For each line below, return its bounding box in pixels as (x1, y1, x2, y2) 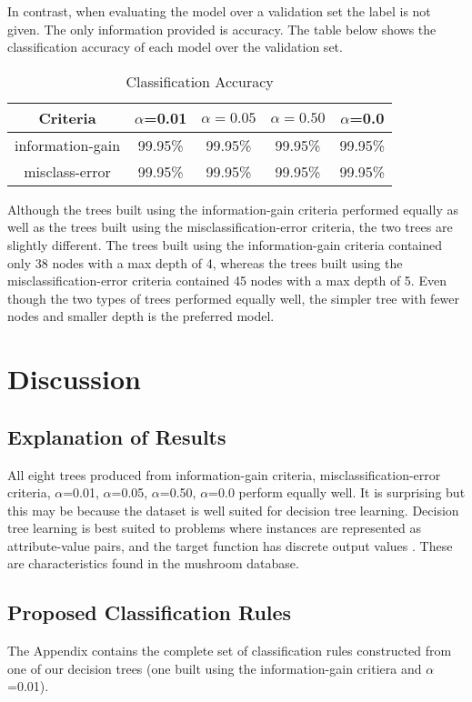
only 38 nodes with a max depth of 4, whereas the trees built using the (7, 253, 403, 272)
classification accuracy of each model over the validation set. (7, 37, 343, 56)
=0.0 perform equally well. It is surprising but (208, 483, 466, 502)
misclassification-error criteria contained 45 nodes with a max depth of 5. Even (7, 271, 447, 290)
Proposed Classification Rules (7, 598, 292, 627)
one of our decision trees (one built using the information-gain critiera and (7, 658, 422, 677)
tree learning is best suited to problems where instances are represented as (7, 518, 422, 537)
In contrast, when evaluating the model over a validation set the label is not (7, 2, 431, 20)
